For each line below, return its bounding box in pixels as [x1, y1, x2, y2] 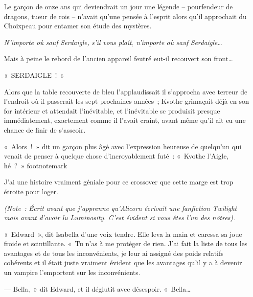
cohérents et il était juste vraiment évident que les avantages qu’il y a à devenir [4, 257, 242, 268]
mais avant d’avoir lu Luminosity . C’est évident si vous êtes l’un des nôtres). [4, 212, 235, 223]
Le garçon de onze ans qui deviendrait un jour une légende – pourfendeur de [4, 1, 233, 11]
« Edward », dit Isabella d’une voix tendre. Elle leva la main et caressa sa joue [4, 228, 242, 239]
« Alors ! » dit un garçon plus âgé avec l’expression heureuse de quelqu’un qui [4, 141, 242, 151]
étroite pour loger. [4, 186, 58, 196]
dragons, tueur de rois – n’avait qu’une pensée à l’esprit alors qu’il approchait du [4, 11, 247, 21]
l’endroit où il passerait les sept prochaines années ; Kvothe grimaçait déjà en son [4, 96, 249, 106]
